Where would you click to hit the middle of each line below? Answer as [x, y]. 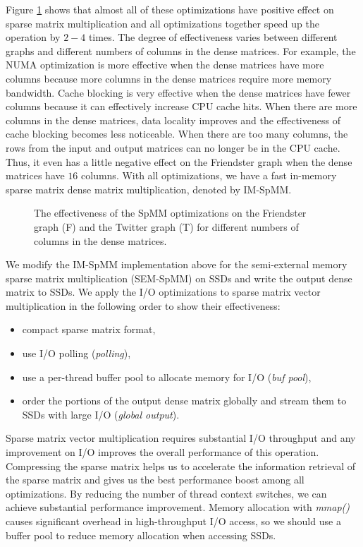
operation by [33, 37]
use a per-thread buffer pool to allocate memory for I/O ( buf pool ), [167, 377]
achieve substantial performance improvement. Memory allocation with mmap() [178, 507]
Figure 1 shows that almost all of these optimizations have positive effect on [170, 9]
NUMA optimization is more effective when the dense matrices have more [165, 65]
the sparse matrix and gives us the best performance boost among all [155, 480]
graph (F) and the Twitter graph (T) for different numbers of [166, 226]
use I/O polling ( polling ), [76, 353]
